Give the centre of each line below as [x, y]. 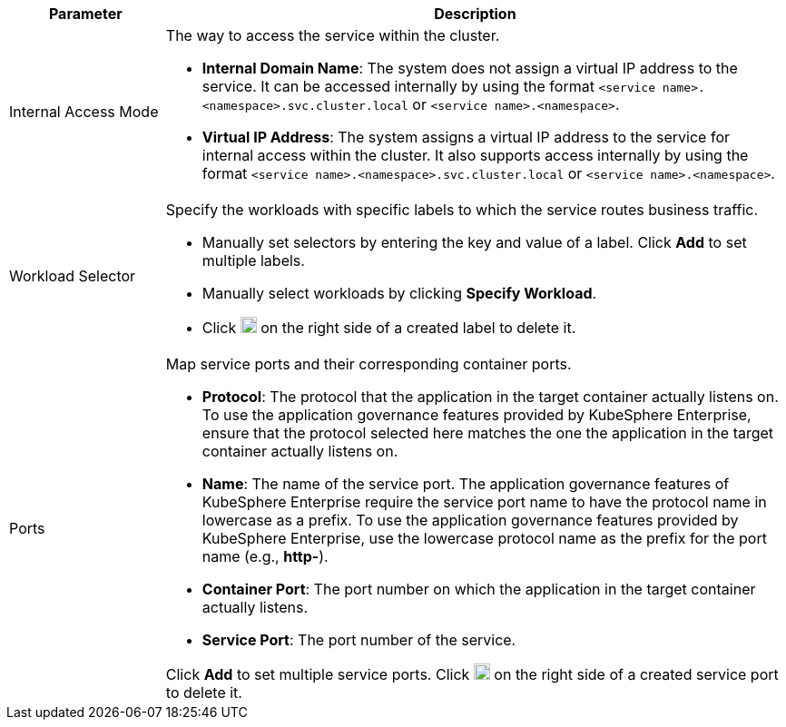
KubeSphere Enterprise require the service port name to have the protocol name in [484, 502]
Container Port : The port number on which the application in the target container [479, 589]
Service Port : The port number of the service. [359, 640]
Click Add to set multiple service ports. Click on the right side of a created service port [472, 674]
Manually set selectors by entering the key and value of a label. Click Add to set [474, 242]
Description [475, 14]
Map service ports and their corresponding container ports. [368, 364]
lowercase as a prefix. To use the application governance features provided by [470, 520]
